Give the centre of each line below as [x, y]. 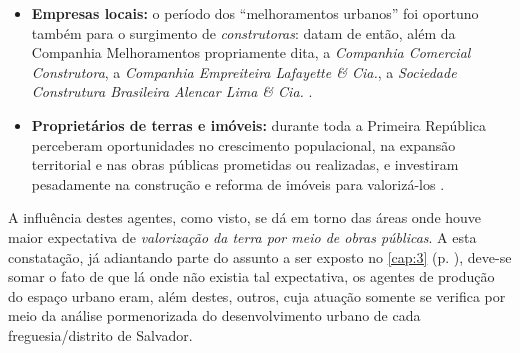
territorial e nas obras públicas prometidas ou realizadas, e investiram [245, 164]
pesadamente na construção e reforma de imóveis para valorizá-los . [238, 183]
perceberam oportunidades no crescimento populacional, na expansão [243, 144]
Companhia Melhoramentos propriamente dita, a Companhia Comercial [251, 52]
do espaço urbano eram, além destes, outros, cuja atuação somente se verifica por [257, 295]
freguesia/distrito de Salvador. [100, 334]
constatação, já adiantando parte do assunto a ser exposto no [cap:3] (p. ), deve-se [260, 256]
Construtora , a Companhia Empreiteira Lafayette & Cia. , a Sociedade [244, 71]
